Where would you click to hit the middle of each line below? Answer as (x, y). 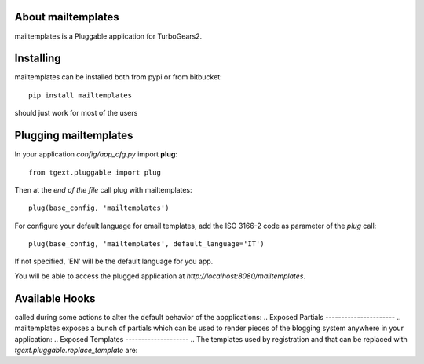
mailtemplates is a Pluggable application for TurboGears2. (108, 36)
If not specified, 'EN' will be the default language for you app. (114, 261)
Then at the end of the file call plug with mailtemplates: (103, 189)
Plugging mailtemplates (74, 136)
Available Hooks (55, 298)
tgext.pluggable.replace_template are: (76, 350)
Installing (38, 59)
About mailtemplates (67, 17)
